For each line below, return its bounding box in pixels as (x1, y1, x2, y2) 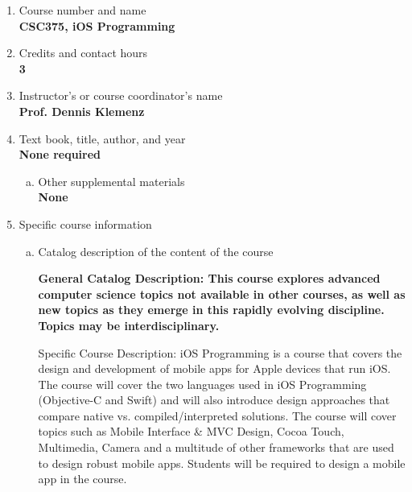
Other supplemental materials (38, 172, 185, 189)
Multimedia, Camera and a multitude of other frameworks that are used (38, 439, 394, 456)
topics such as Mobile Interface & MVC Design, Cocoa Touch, (38, 423, 344, 440)
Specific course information (19, 215, 152, 232)
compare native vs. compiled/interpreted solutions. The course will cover (38, 407, 397, 424)
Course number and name (19, 2, 146, 18)
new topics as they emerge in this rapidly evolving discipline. (38, 301, 385, 318)
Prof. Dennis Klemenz (19, 102, 145, 119)
